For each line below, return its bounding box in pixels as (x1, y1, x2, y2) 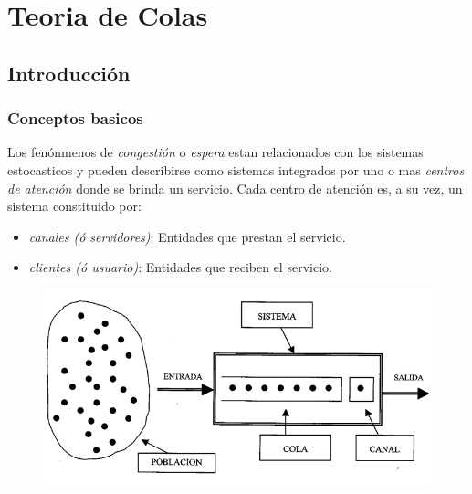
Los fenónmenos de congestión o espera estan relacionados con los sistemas (7, 142, 424, 162)
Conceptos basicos (7, 107, 143, 130)
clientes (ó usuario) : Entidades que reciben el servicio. (28, 258, 332, 277)
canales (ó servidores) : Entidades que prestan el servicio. (28, 226, 346, 246)
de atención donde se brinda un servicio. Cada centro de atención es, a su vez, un (7, 178, 463, 197)
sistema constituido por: (7, 196, 142, 215)
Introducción (7, 58, 131, 87)
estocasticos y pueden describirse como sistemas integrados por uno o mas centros (7, 160, 465, 179)
